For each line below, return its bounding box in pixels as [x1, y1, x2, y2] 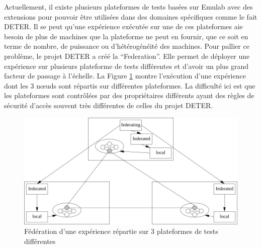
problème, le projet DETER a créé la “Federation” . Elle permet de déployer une [4, 50, 250, 61]
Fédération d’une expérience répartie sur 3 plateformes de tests [24, 226, 218, 236]
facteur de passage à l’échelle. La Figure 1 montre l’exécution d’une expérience [4, 70, 246, 81]
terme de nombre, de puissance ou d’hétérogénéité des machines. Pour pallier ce [4, 41, 249, 51]
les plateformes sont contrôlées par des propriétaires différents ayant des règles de [4, 90, 254, 101]
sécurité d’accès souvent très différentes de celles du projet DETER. [4, 100, 213, 110]
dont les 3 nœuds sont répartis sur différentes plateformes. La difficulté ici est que [4, 80, 255, 91]
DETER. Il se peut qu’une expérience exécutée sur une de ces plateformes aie [4, 21, 243, 32]
